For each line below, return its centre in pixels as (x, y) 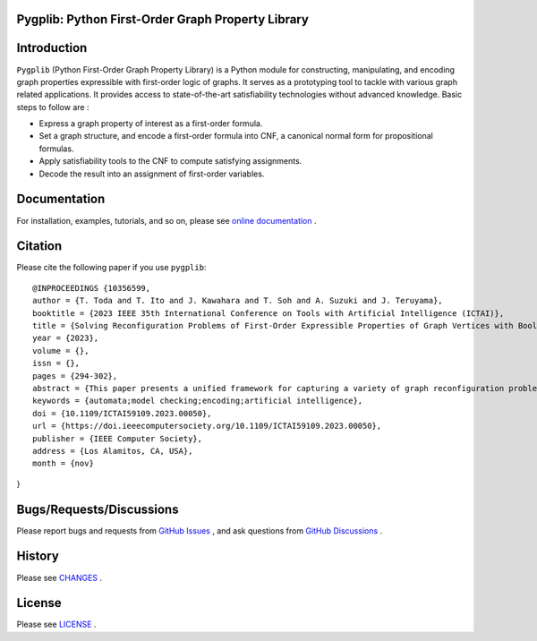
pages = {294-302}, (75, 376)
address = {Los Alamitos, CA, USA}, (113, 451)
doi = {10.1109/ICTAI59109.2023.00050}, (122, 413)
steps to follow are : (53, 107)
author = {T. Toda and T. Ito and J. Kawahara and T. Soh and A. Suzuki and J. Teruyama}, (238, 301)
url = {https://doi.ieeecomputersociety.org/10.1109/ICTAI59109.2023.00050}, (207, 426)
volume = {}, (61, 350)
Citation (39, 246)
